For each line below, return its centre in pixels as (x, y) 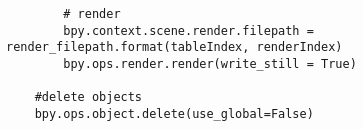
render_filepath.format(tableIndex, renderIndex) (174, 47)
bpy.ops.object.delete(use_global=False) (174, 113)
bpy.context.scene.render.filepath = (188, 30)
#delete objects (88, 97)
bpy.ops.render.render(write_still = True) (210, 63)
